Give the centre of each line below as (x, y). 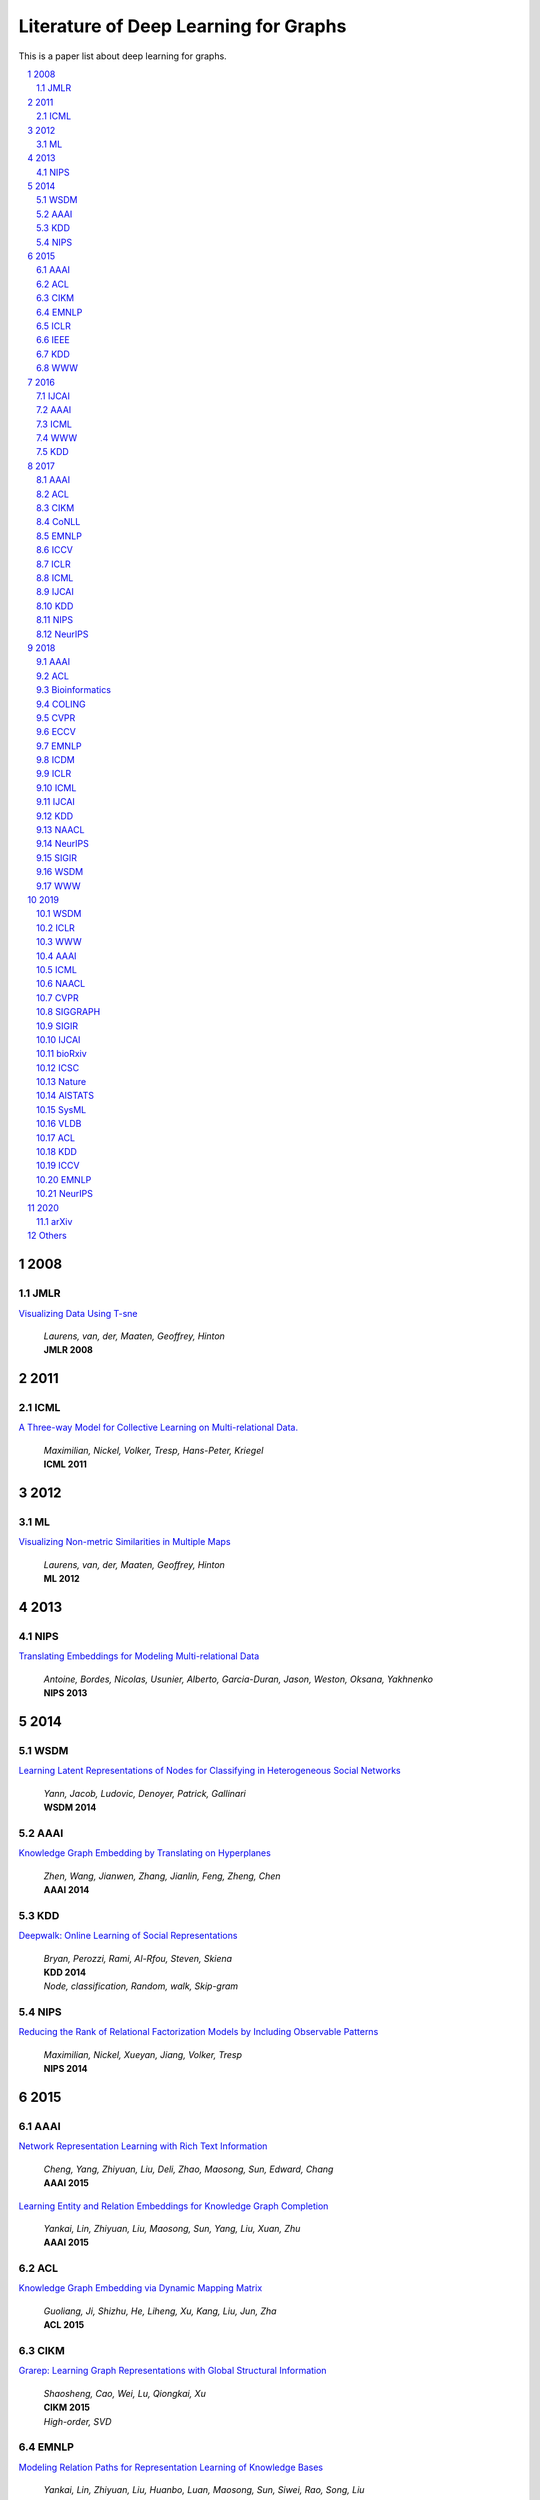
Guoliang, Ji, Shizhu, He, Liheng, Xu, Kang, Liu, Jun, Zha (160, 2311)
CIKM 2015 (66, 2407)
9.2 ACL (53, 676)
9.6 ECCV (56, 732)
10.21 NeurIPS (65, 1194)
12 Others (47, 1236)
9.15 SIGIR (57, 857)
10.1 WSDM (59, 914)
